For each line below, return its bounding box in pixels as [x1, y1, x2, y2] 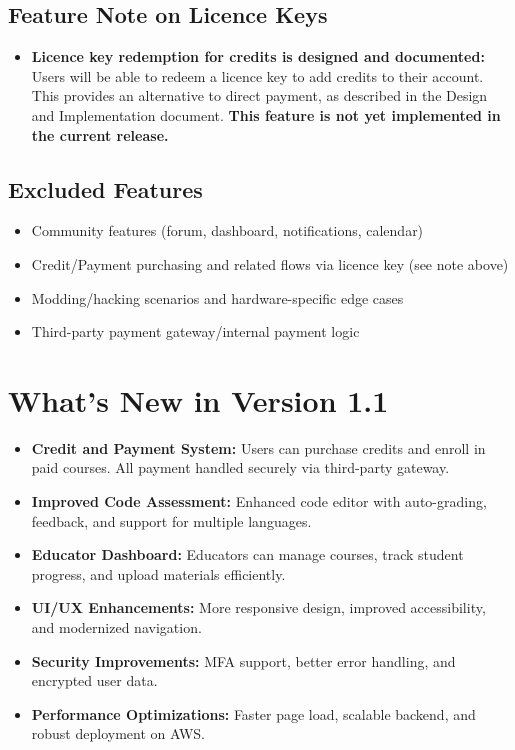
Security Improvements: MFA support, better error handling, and [31, 650, 456, 671]
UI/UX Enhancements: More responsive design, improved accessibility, [31, 597, 486, 618]
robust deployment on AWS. [31, 723, 205, 744]
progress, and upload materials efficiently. [31, 563, 286, 584]
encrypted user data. [31, 670, 158, 691]
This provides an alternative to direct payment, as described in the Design [31, 85, 488, 106]
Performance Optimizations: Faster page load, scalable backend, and [31, 703, 476, 724]
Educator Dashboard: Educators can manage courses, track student [31, 544, 464, 565]
